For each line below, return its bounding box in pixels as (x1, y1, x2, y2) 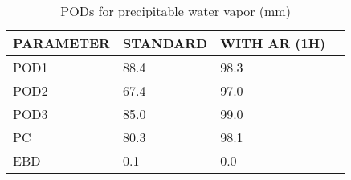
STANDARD (122, 34, 208, 52)
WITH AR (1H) (220, 34, 326, 52)
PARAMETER (13, 34, 110, 52)
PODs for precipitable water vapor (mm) (60, 2, 291, 20)
